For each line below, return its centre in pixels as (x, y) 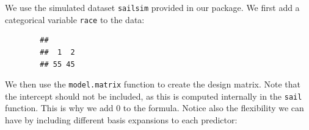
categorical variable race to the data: (75, 19)
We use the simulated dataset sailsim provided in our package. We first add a (152, 7)
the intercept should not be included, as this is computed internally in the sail (154, 96)
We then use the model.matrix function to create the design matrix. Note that (153, 84)
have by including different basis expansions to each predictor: (121, 120)
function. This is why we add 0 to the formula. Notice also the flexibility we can (154, 108)
